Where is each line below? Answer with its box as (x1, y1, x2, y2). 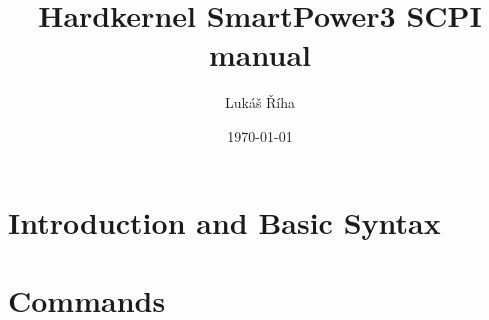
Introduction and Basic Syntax (8, 201, 441, 242)
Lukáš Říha (224, 92, 296, 113)
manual (209, 34, 311, 75)
